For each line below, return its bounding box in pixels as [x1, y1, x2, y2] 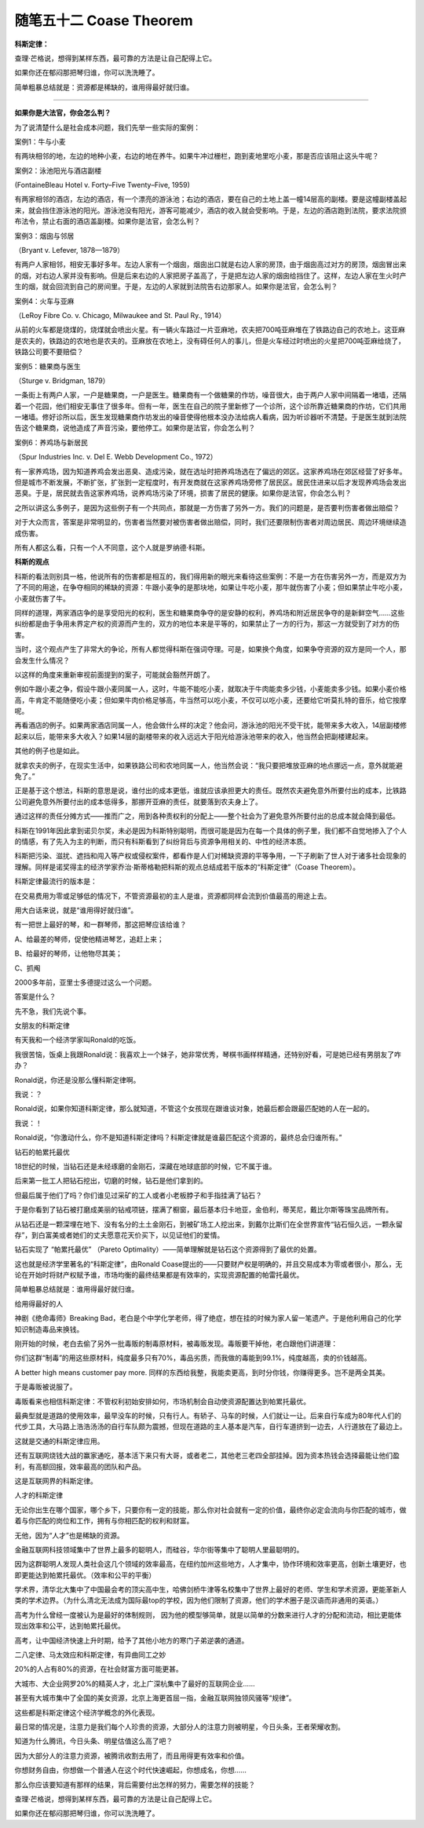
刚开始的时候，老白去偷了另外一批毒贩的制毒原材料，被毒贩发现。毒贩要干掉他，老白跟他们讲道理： [14, 1339, 338, 1348]
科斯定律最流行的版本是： [14, 876, 97, 887]
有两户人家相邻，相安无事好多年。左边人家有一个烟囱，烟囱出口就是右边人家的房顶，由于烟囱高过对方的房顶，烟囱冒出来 [14, 260, 407, 269]
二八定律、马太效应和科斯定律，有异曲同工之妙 [14, 1650, 166, 1660]
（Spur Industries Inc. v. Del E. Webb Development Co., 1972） [14, 452, 217, 462]
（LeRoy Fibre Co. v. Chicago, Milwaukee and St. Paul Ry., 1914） [14, 310, 226, 320]
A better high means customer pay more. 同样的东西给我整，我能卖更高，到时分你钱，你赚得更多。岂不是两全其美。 [14, 1367, 390, 1377]
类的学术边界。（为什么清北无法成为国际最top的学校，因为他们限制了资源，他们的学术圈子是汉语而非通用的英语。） [14, 1596, 383, 1605]
